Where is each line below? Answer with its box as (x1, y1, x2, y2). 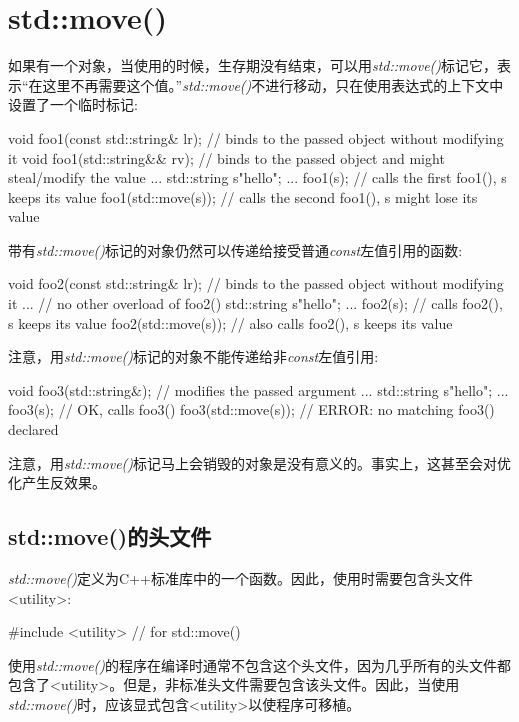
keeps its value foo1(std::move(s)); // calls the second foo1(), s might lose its (8, 186, 478, 207)
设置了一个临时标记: (8, 94, 138, 115)
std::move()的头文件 (8, 521, 212, 552)
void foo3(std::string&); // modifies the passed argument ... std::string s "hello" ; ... (8, 379, 509, 400)
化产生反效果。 (8, 472, 106, 493)
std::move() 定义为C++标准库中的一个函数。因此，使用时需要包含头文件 (8, 568, 473, 589)
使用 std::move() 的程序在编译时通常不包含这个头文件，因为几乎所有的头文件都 (8, 654, 512, 675)
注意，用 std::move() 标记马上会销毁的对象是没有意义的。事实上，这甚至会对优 (8, 452, 512, 473)
